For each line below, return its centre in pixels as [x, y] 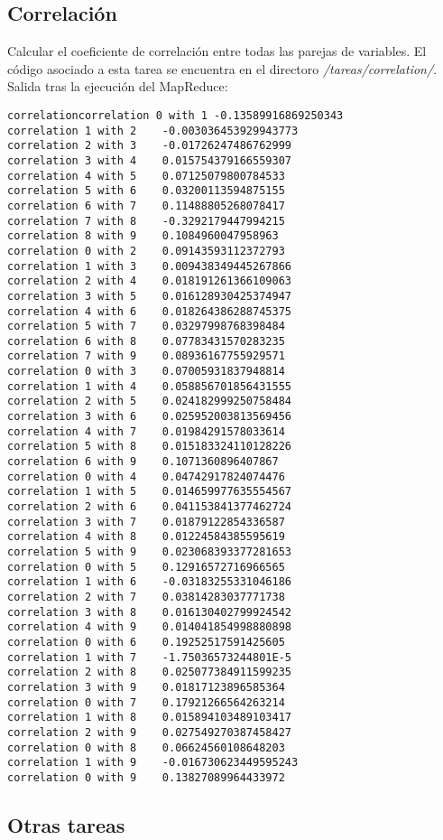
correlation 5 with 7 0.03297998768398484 [146, 327]
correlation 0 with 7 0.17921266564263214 [146, 702]
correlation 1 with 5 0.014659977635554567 [149, 492]
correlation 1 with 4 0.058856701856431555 [149, 386]
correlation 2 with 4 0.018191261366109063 [149, 281]
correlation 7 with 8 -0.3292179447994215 [146, 221]
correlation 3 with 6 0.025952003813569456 [149, 417]
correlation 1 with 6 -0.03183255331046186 [149, 582]
